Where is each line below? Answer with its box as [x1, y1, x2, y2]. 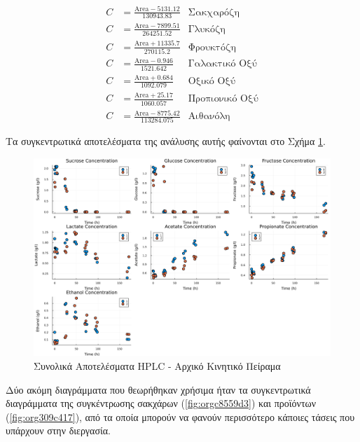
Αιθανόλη [188, 111, 230, 122]
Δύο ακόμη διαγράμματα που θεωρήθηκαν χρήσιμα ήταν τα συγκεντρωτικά [6, 382, 311, 396]
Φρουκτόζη [188, 42, 236, 53]
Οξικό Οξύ [188, 76, 236, 87]
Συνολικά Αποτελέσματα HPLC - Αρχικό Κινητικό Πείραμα [34, 359, 281, 373]
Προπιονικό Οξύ [188, 94, 258, 104]
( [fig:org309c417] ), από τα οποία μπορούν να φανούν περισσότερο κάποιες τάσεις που [6, 409, 355, 424]
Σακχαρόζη [188, 7, 240, 18]
